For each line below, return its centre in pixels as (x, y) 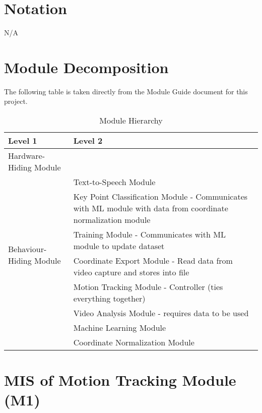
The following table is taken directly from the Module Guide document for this (126, 91)
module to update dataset (119, 246)
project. (16, 101)
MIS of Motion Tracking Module (120, 380)
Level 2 (88, 141)
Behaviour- (27, 249)
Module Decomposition (86, 67)
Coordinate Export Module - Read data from (153, 261)
